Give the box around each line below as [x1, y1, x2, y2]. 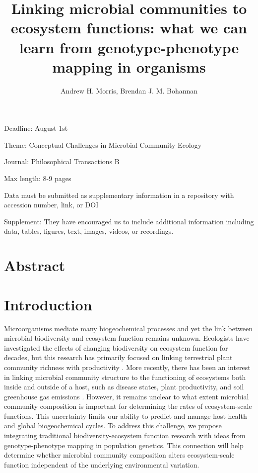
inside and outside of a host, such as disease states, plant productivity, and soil [4, 381, 244, 392]
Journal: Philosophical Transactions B [4, 156, 120, 167]
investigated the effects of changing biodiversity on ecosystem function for [4, 342, 228, 353]
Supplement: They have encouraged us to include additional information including [4, 216, 254, 226]
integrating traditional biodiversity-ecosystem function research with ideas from [4, 430, 246, 441]
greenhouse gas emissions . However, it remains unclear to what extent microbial [4, 391, 249, 401]
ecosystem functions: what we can [11, 17, 247, 38]
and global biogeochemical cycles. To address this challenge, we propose [4, 420, 222, 431]
